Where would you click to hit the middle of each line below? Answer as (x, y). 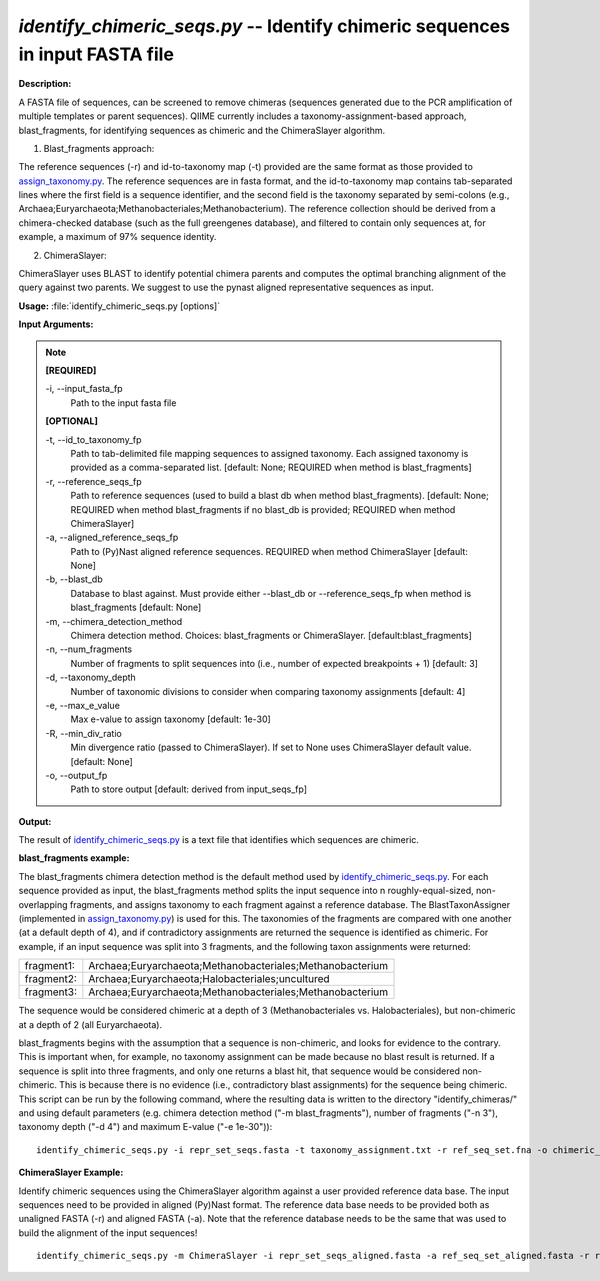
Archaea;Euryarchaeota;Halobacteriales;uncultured (209, 979)
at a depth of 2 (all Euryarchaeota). (90, 1024)
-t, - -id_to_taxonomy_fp (93, 439)
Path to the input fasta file (123, 402)
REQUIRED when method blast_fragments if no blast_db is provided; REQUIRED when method (263, 509)
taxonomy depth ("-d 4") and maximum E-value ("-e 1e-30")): (145, 1127)
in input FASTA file (96, 54)
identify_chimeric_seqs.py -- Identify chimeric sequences (264, 26)
